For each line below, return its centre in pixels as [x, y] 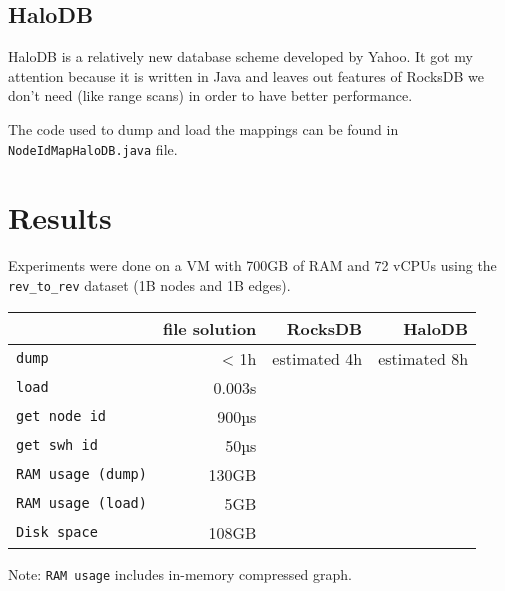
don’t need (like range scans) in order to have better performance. [210, 95]
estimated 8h [423, 358]
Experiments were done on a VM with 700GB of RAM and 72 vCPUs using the [252, 265]
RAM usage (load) [81, 503]
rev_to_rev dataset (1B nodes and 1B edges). [149, 284]
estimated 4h [317, 358]
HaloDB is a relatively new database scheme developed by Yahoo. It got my [240, 56]
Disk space [57, 532]
